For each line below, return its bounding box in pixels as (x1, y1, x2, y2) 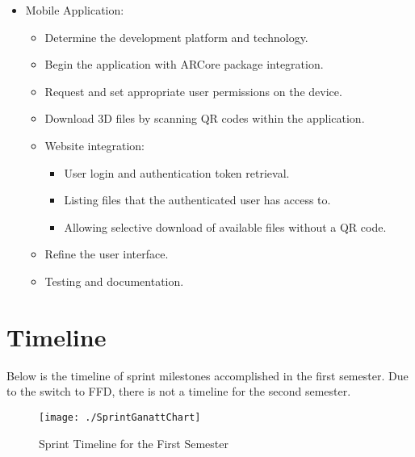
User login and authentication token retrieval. (64, 164, 290, 181)
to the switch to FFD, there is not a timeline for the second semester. (6, 383, 351, 400)
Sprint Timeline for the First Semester (39, 434, 229, 451)
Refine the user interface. (44, 245, 169, 262)
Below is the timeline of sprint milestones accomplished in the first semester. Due (6, 367, 409, 384)
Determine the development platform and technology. (44, 28, 308, 45)
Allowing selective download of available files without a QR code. (64, 218, 387, 235)
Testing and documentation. (44, 272, 184, 289)
